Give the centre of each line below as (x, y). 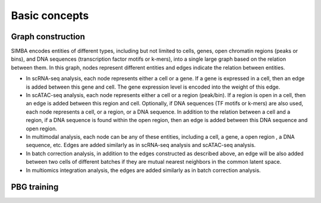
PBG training (35, 187)
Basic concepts (50, 15)
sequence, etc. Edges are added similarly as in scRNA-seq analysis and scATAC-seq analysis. (141, 145)
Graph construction (48, 37)
